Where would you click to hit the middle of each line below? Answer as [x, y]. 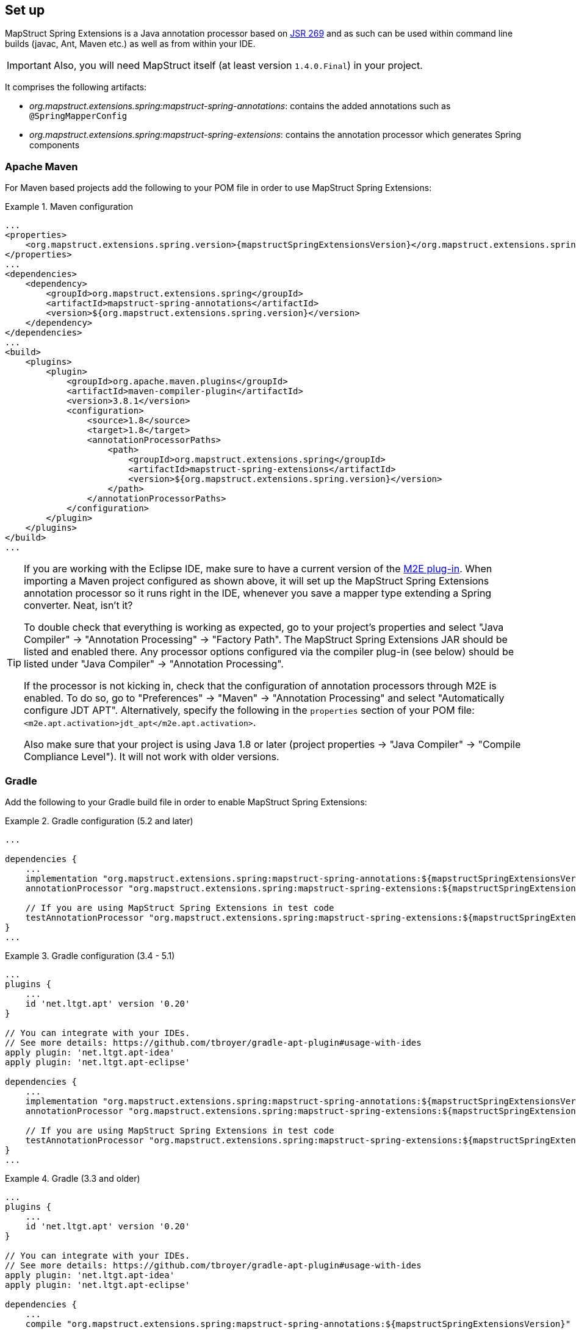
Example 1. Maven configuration [69, 207]
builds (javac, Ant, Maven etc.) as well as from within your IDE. [130, 44]
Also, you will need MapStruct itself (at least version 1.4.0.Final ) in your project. [238, 66]
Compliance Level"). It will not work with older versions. [152, 757]
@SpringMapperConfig [78, 116]
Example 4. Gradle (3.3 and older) [73, 1178]
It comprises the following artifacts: [76, 87]
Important [29, 66]
